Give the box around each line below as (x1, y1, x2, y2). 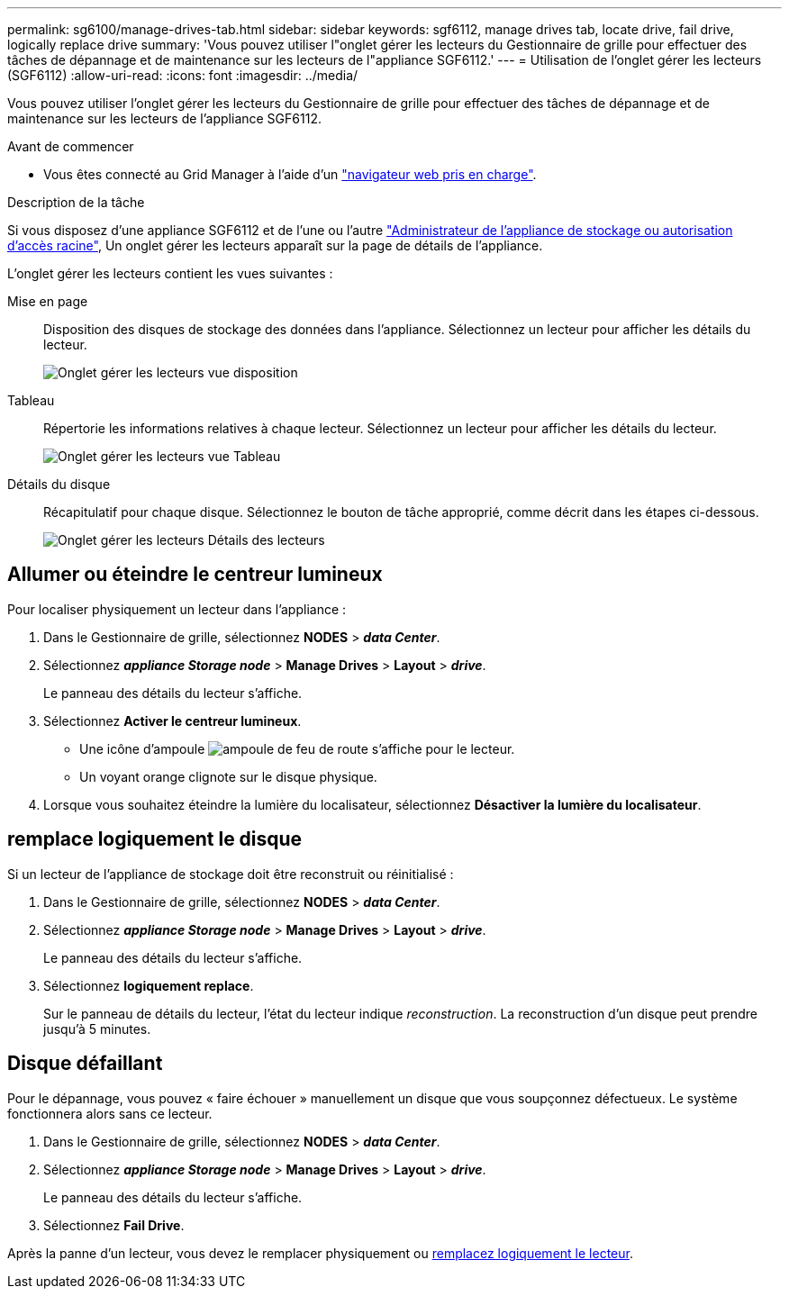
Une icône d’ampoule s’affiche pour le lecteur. (79, 740, 515, 757)
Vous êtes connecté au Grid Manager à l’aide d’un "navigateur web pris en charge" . (43, 167, 537, 182)
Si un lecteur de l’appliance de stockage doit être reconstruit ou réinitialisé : (7, 866, 454, 882)
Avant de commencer (7, 139, 134, 154)
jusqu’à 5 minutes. (43, 1020, 151, 1037)
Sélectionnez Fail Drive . (43, 1217, 185, 1233)
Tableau (7, 393, 55, 408)
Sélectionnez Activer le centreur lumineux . (43, 712, 302, 729)
